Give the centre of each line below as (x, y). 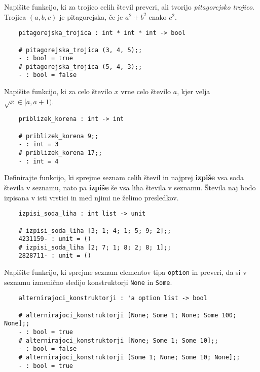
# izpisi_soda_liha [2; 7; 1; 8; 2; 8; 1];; (95, 247)
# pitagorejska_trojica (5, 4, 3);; (80, 67)
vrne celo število (146, 91)
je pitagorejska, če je (91, 16)
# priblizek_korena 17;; (60, 153)
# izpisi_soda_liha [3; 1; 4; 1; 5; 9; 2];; (95, 231)
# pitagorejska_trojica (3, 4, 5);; (80, 50)
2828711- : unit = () (55, 256)
